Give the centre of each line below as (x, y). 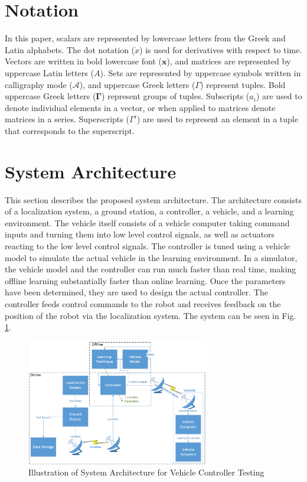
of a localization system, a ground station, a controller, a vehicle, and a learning (149, 211)
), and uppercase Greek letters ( (137, 84)
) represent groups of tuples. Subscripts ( (176, 96)
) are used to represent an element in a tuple (217, 119)
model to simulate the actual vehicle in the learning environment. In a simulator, (151, 257)
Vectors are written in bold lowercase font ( (83, 61)
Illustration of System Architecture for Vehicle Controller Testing (146, 472)
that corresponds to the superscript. (70, 130)
